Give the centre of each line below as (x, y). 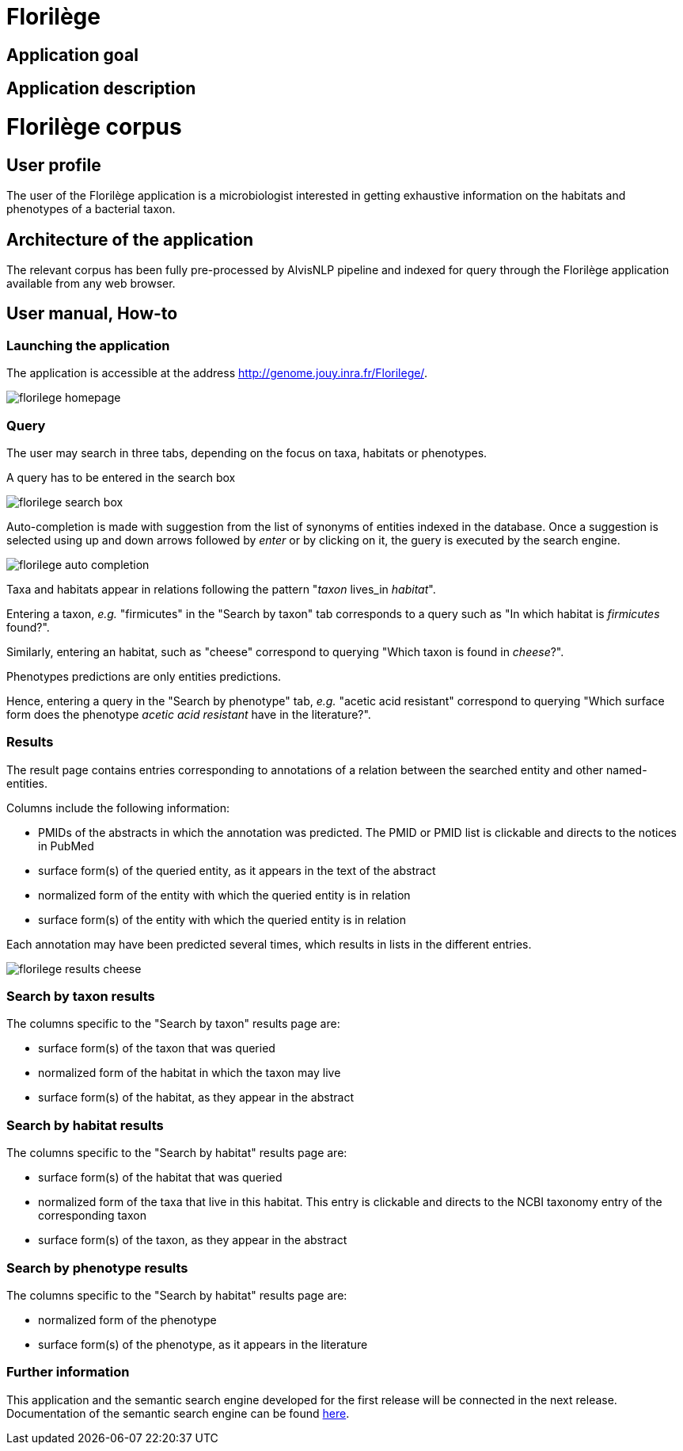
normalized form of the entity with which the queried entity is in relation (224, 895)
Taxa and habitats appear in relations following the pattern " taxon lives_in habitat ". (221, 589)
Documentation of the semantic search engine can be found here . (178, 1413)
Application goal (72, 55)
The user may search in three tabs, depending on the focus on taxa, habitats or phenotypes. (247, 452)
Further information (68, 1372)
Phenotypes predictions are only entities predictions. (144, 676)
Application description (101, 89)
